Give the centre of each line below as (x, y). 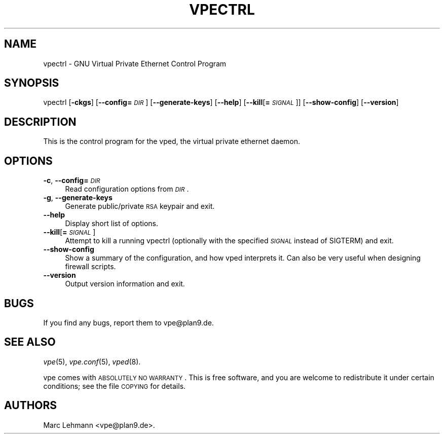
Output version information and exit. (125, 284)
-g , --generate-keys (78, 198)
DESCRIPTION (40, 122)
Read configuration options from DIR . (127, 189)
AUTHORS (31, 406)
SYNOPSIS (32, 83)
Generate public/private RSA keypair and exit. (140, 206)
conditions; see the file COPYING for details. (115, 386)
